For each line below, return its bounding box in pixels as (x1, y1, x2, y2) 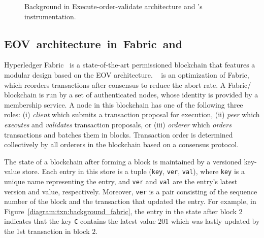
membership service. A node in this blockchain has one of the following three (4, 99, 243, 110)
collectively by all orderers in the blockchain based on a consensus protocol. (4, 139, 239, 150)
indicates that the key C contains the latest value (4, 216, 156, 226)
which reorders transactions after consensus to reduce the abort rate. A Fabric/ (4, 79, 251, 90)
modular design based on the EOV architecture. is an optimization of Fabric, (4, 69, 249, 80)
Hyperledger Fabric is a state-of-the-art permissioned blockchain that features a (4, 59, 255, 70)
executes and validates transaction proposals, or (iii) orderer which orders (4, 119, 232, 129)
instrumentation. (24, 11, 76, 21)
